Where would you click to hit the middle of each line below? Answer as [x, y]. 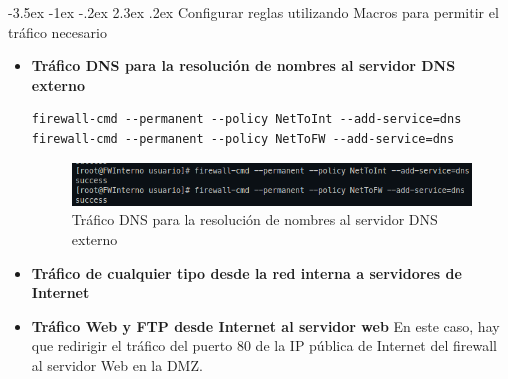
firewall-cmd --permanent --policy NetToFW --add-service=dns [243, 138]
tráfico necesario [57, 31]
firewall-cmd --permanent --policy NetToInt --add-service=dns [246, 119]
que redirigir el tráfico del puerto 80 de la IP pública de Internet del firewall [264, 345]
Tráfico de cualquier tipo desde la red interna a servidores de [246, 272]
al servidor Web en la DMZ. [117, 364]
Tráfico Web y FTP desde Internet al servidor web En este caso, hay [265, 325]
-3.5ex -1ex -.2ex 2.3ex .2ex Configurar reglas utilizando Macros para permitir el [253, 12]
